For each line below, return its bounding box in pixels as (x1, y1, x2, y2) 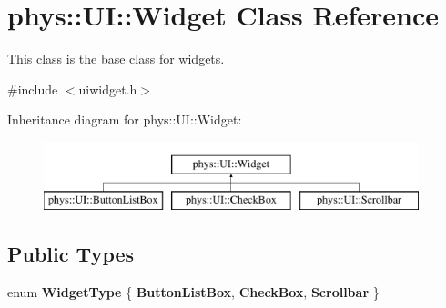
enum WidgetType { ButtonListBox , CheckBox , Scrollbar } (7, 283, 380, 302)
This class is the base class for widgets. (7, 49, 225, 68)
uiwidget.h (78, 79, 137, 98)
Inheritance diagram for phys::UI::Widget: (7, 110, 242, 129)
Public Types (7, 240, 135, 268)
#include (7, 79, 58, 98)
